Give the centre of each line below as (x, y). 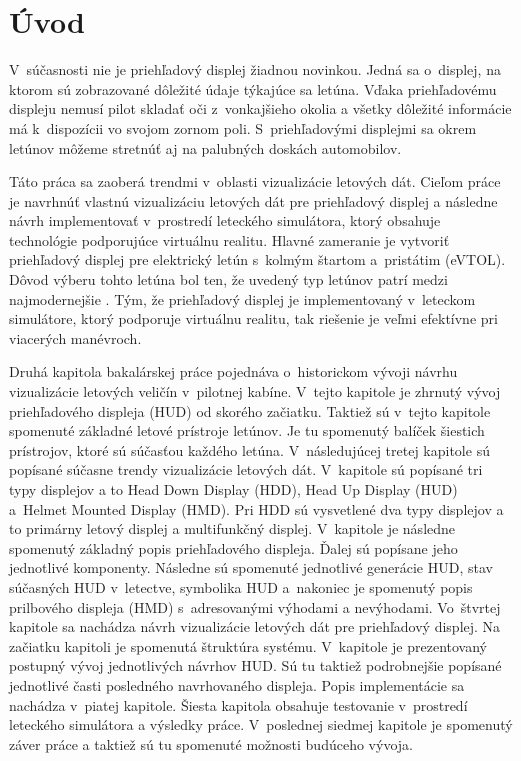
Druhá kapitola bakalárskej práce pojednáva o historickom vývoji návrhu (233, 371)
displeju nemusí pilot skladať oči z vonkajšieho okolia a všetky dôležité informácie (260, 108)
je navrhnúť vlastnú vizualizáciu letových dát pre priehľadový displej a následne (253, 200)
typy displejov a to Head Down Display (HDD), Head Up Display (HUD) (233, 489)
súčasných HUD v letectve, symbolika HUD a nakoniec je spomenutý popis (241, 586)
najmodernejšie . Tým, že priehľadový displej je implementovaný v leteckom (242, 298)
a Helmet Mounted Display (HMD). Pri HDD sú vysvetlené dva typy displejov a (256, 508)
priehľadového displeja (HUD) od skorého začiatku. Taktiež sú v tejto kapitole (250, 410)
